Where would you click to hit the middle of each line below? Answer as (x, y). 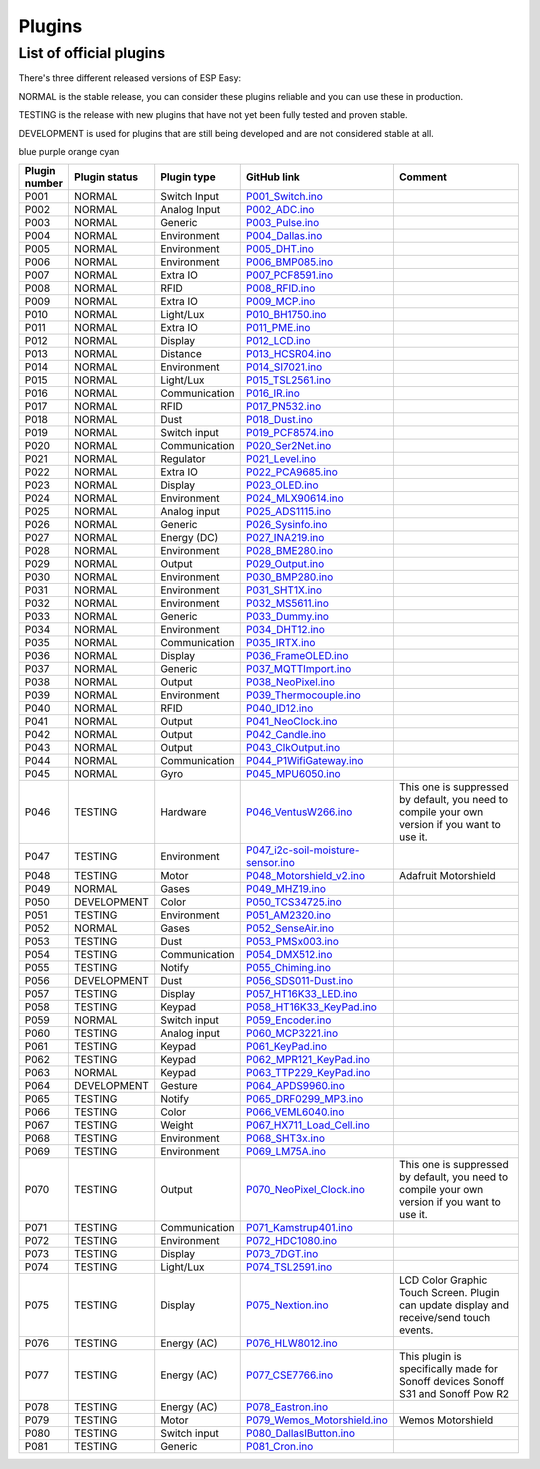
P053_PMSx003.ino (292, 942)
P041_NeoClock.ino (291, 722)
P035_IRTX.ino (280, 643)
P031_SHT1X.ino (284, 590)
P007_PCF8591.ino (289, 275)
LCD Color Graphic (443, 1280)
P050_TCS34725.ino (293, 902)
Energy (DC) (189, 538)
